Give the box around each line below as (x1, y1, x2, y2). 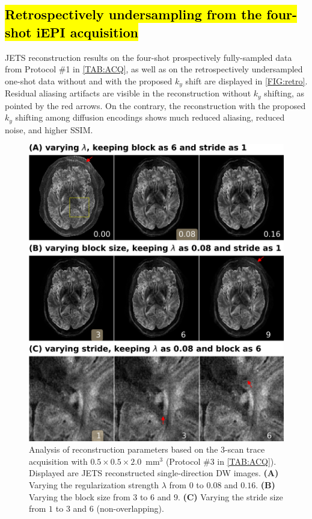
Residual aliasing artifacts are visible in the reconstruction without (5, 87, 251, 99)
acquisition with (29, 455, 88, 467)
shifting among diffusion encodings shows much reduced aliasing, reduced (15, 111, 285, 124)
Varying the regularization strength (29, 478, 159, 491)
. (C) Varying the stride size (177, 490, 283, 503)
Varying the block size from (29, 490, 130, 503)
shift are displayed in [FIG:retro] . (185, 74, 308, 87)
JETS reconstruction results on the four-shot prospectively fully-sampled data (5, 51, 292, 63)
